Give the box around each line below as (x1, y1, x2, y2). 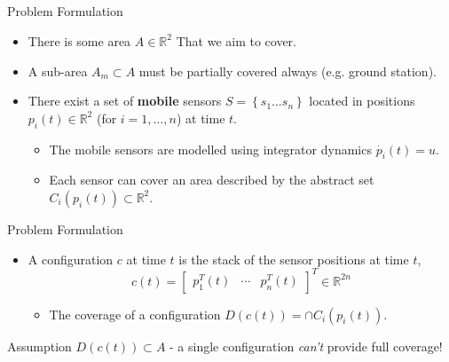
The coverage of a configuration (49, 304, 221, 323)
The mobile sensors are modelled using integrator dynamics (49, 139, 372, 158)
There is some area (28, 31, 131, 50)
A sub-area (28, 61, 88, 80)
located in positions (309, 91, 415, 110)
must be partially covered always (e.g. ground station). (138, 61, 437, 80)
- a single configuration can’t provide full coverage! (169, 336, 443, 355)
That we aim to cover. (176, 31, 296, 50)
